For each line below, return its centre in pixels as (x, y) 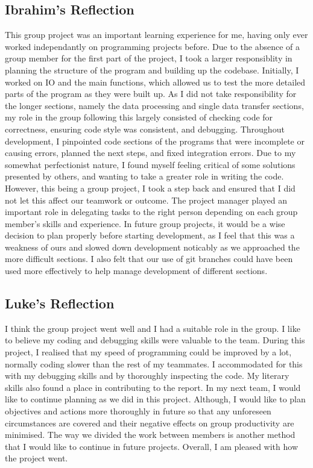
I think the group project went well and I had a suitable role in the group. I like (153, 328)
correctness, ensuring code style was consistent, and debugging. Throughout (145, 129)
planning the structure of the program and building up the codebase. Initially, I (152, 70)
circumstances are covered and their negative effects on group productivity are (150, 423)
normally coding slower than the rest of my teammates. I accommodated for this (154, 363)
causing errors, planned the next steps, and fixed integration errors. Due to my (150, 153)
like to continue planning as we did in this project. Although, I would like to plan (155, 399)
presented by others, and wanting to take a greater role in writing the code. (144, 176)
